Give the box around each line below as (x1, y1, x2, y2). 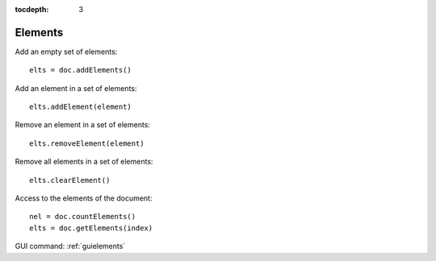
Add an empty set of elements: (15, 47, 118, 56)
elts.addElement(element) (29, 102, 132, 112)
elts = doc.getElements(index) (29, 223, 153, 233)
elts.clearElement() (29, 176, 111, 184)
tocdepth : (15, 5, 49, 14)
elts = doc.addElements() (29, 65, 132, 75)
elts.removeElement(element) (29, 139, 145, 148)
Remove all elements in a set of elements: (15, 157, 153, 167)
